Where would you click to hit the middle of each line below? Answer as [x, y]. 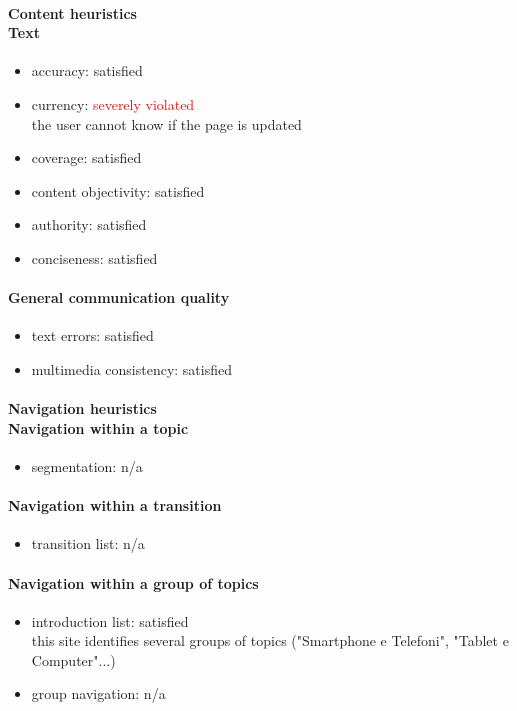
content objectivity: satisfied [118, 190]
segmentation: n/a [87, 465]
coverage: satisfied [86, 157]
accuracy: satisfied [87, 70]
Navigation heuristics [82, 408]
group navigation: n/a [98, 693]
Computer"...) [73, 659]
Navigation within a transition [115, 505]
